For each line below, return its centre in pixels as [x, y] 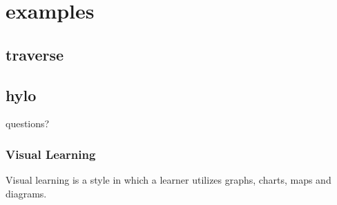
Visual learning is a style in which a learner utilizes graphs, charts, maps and [168, 180]
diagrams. [26, 193]
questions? [28, 123]
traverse [35, 54]
